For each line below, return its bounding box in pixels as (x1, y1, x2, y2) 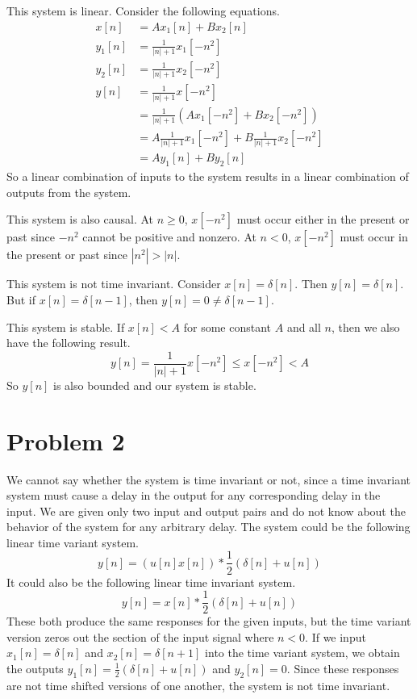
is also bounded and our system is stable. (53, 376, 256, 393)
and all (286, 318, 321, 335)
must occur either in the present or (236, 211, 410, 228)
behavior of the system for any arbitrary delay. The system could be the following (6, 518, 411, 535)
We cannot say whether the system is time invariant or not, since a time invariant (6, 471, 411, 488)
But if (6, 291, 35, 308)
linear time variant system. (6, 534, 139, 550)
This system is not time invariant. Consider (6, 275, 221, 292)
